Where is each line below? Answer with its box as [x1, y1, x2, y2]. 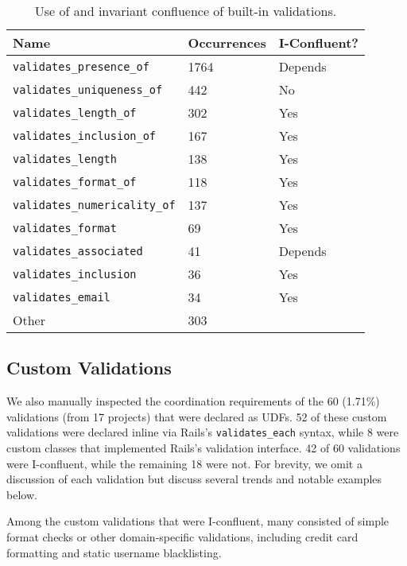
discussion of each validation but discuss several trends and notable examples [6, 471, 382, 487]
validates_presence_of [13, 60, 149, 73]
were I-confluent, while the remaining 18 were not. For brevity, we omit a [6, 455, 362, 471]
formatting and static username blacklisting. [6, 544, 222, 560]
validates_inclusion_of [13, 129, 157, 142]
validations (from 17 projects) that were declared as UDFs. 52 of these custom [6, 408, 387, 424]
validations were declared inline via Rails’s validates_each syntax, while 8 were [6, 424, 399, 440]
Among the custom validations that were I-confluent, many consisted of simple [6, 513, 390, 529]
